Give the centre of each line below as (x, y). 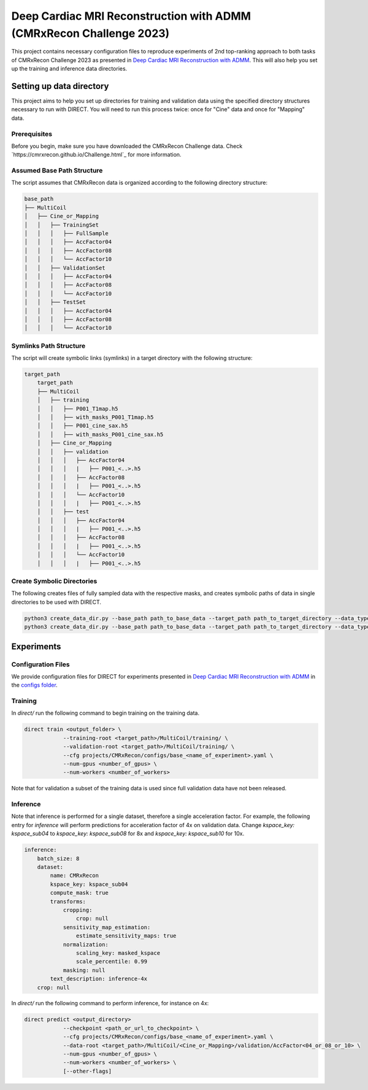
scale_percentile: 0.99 (111, 962)
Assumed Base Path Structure (57, 171)
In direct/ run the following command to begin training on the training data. (105, 713)
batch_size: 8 (58, 858)
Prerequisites (32, 134)
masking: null (84, 970)
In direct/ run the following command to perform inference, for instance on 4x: (110, 1003)
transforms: (68, 901)
